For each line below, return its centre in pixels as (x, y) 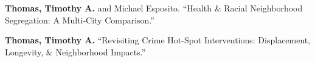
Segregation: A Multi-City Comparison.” (80, 20)
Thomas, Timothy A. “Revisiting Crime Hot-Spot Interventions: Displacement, (158, 40)
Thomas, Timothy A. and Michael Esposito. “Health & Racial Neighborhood (154, 8)
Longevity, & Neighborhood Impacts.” (75, 51)
